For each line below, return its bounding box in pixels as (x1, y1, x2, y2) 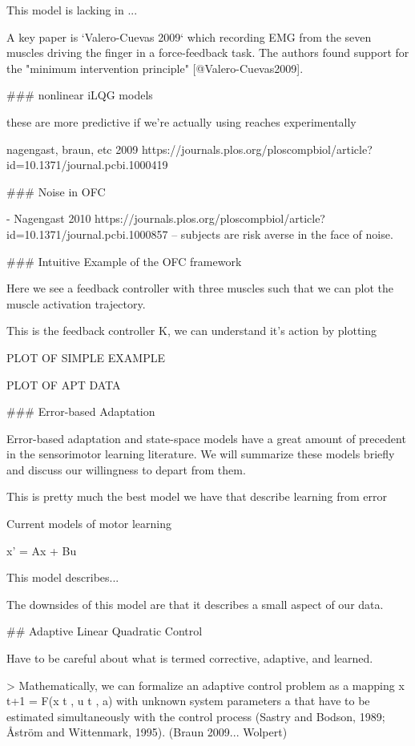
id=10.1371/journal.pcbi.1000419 (6, 156, 168, 173)
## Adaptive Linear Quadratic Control (6, 623, 203, 639)
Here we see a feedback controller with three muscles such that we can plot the (6, 280, 393, 296)
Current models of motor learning (6, 515, 171, 532)
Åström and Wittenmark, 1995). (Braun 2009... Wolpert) (6, 724, 288, 740)
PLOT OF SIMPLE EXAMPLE (6, 349, 165, 365)
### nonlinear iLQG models (6, 87, 153, 103)
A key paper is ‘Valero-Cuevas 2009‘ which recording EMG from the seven (6, 28, 372, 45)
